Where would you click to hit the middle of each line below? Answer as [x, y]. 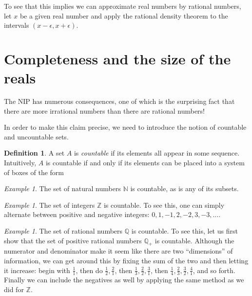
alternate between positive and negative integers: [77, 214]
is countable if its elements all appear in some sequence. [157, 153]
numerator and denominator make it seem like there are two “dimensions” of [118, 251]
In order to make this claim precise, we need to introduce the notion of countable [125, 127]
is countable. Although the [194, 240]
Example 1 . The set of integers [49, 205]
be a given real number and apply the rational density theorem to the [124, 15]
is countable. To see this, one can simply [164, 205]
